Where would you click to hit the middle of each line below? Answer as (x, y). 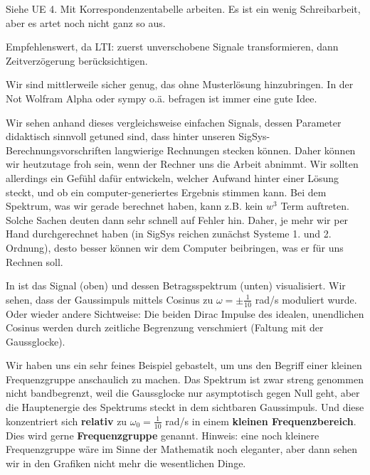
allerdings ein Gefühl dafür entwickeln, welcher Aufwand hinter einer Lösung (173, 177)
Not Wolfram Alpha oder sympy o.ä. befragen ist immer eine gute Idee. (162, 98)
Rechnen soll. (35, 261)
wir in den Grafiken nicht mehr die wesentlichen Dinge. (126, 463)
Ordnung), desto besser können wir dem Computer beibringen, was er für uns (175, 247)
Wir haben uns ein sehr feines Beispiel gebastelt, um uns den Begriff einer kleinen (184, 365)
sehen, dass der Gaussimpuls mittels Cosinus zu (110, 299)
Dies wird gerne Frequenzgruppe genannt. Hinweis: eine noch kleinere (163, 435)
